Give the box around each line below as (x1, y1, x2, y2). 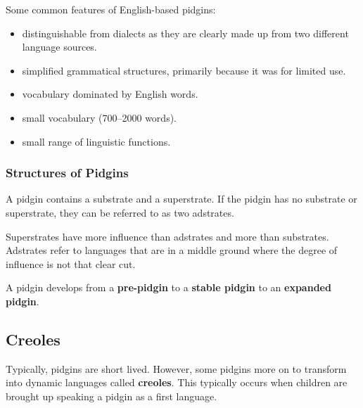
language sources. (22, 39, 97, 54)
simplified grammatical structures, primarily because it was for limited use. (22, 63, 346, 77)
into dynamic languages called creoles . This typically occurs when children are (6, 375, 348, 390)
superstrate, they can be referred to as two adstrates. (6, 205, 234, 219)
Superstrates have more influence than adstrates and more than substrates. (6, 229, 329, 243)
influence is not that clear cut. (6, 256, 136, 271)
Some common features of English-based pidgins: (6, 2, 216, 16)
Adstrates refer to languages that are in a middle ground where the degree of (6, 243, 338, 257)
